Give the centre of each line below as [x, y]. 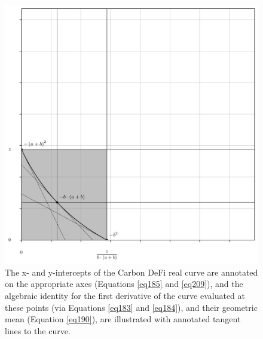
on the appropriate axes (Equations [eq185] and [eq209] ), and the [124, 284]
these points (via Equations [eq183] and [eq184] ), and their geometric [131, 307]
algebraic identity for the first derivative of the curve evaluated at [125, 296]
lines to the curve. [38, 330]
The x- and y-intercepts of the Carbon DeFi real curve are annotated [131, 272]
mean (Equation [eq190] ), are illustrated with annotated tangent [123, 319]
